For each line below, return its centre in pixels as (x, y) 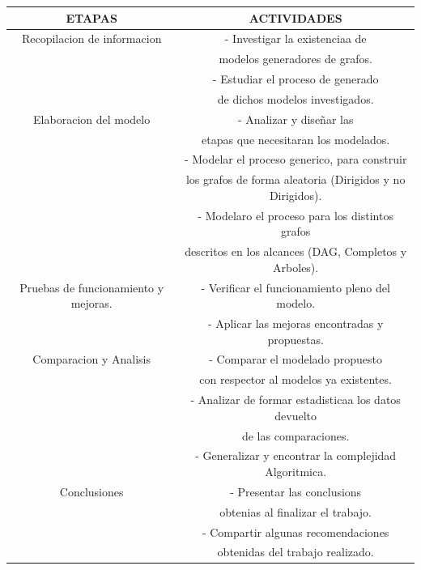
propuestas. (296, 339)
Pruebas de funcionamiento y (92, 287)
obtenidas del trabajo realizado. (296, 552)
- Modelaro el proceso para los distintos (296, 215)
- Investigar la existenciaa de (296, 38)
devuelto (296, 415)
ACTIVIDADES (296, 17)
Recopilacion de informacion (91, 38)
